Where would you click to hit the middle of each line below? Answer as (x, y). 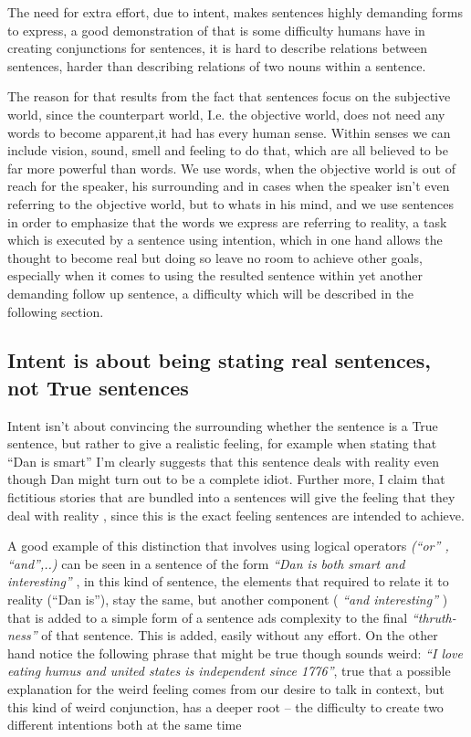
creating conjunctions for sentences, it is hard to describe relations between (217, 48)
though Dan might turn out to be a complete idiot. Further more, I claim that (226, 479)
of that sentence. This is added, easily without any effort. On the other (240, 635)
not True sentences (98, 387)
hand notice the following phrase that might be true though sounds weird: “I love (235, 653)
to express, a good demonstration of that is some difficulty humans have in (216, 30)
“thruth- (434, 617)
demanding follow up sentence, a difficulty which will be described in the (211, 293)
